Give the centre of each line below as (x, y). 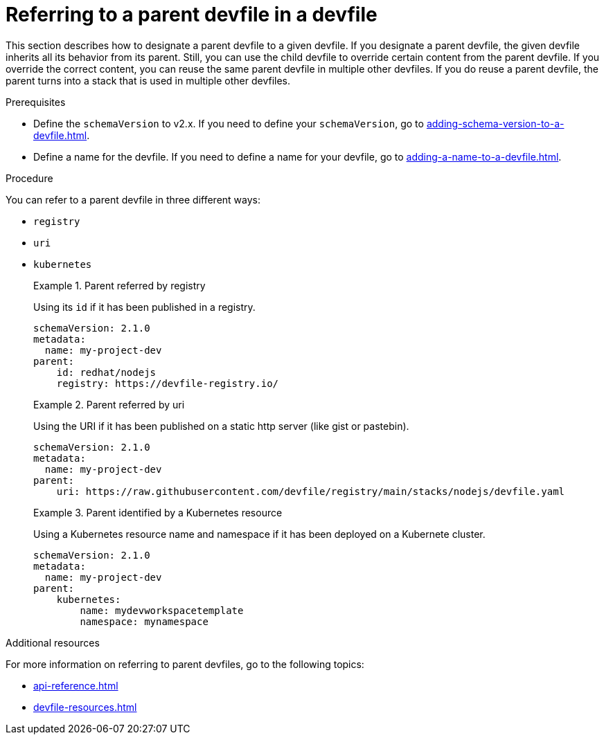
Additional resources (53, 642)
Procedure (29, 178)
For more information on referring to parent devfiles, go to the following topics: (185, 664)
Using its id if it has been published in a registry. (144, 307)
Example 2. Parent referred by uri (109, 404)
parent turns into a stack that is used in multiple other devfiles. (148, 80)
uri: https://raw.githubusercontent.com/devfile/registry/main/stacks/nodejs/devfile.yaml (311, 491)
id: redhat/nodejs (106, 372)
